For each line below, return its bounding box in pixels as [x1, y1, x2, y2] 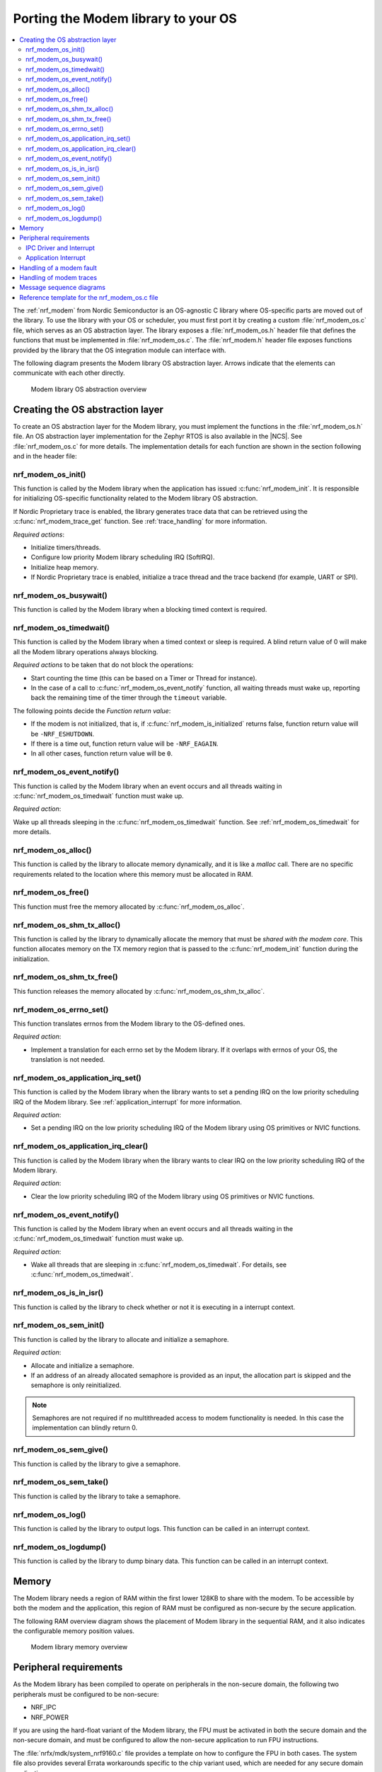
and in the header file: [13, 452, 77, 460]
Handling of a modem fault [19, 263, 97, 272]
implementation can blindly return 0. [32, 1423, 138, 1432]
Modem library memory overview [30, 1643, 128, 1652]
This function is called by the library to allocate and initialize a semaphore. [13, 1335, 229, 1343]
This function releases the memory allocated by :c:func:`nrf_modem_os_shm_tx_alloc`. [13, 987, 265, 995]
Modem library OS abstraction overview [30, 385, 147, 393]
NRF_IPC [30, 1703, 57, 1712]
